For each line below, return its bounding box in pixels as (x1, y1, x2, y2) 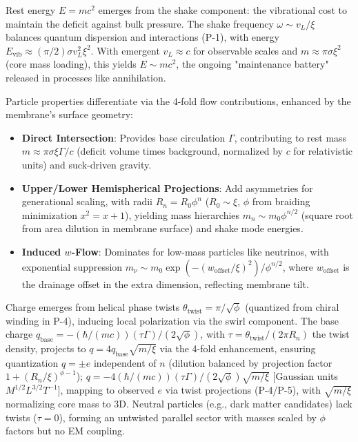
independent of (93, 355, 157, 369)
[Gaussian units (272, 369, 338, 383)
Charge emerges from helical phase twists (6, 300, 180, 314)
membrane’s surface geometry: (6, 107, 133, 122)
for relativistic (293, 144, 353, 158)
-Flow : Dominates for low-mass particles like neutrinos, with (71, 244, 329, 258)
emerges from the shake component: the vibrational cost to (98, 3, 348, 17)
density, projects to (6, 341, 86, 356)
